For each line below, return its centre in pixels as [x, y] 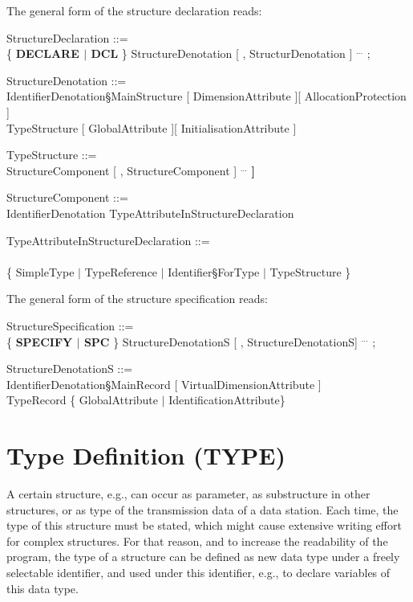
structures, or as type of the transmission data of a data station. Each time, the [202, 509]
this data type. [43, 588]
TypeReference [121, 271]
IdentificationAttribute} [227, 400]
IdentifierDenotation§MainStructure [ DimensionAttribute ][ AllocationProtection [206, 96]
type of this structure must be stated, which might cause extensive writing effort [204, 525]
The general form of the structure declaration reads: [134, 10]
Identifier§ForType [214, 271]
